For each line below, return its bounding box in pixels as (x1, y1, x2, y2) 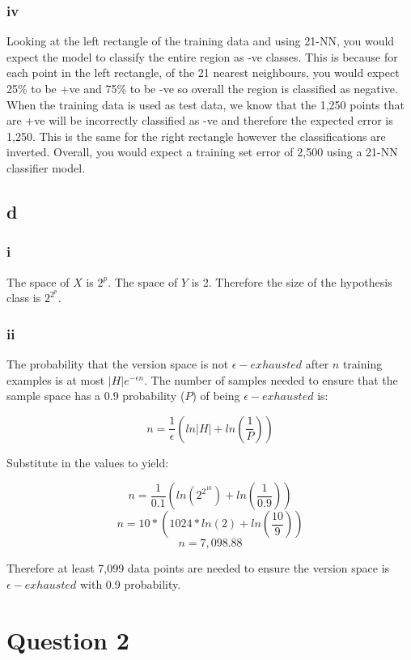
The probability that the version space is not (6, 356, 229, 373)
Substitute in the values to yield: (6, 453, 169, 471)
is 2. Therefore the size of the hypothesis (191, 273, 392, 290)
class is (6, 289, 41, 306)
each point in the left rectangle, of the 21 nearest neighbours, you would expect (6, 64, 400, 81)
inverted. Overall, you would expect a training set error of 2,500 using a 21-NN (6, 143, 398, 160)
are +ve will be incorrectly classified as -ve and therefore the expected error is (6, 112, 393, 129)
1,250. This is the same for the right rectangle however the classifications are (6, 127, 386, 144)
